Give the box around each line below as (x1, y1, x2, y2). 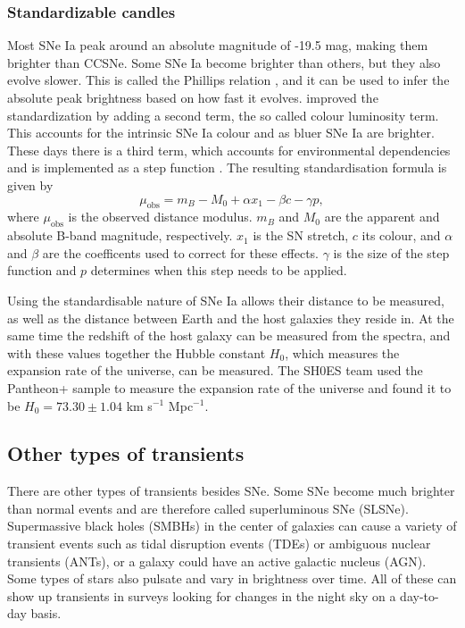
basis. (30, 604, 62, 623)
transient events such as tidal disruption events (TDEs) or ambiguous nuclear (7, 534, 431, 553)
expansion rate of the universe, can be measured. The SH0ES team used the (7, 361, 423, 380)
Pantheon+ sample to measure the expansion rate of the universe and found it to (7, 378, 452, 397)
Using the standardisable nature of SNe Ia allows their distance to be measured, (7, 290, 444, 309)
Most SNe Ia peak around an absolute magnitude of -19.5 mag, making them (7, 36, 428, 54)
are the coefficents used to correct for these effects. (42, 243, 319, 262)
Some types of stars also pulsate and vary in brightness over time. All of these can (7, 569, 457, 588)
